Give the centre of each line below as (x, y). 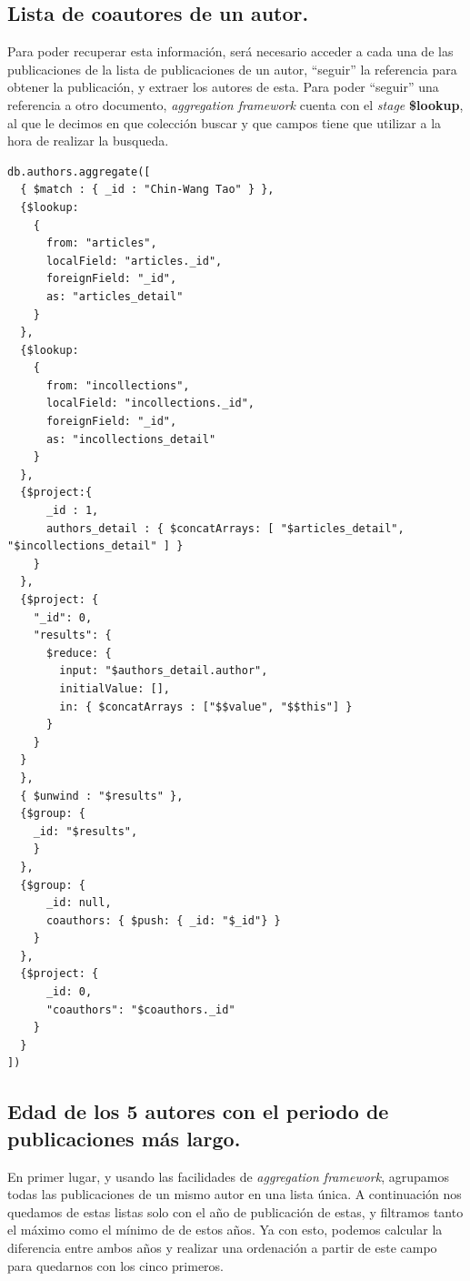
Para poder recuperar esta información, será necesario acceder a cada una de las (230, 51)
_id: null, (79, 903)
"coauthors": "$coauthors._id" (140, 1009)
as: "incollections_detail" (131, 439)
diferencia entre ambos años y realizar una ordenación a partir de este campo (222, 1248)
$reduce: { (79, 653)
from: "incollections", (118, 385)
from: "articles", (101, 243)
